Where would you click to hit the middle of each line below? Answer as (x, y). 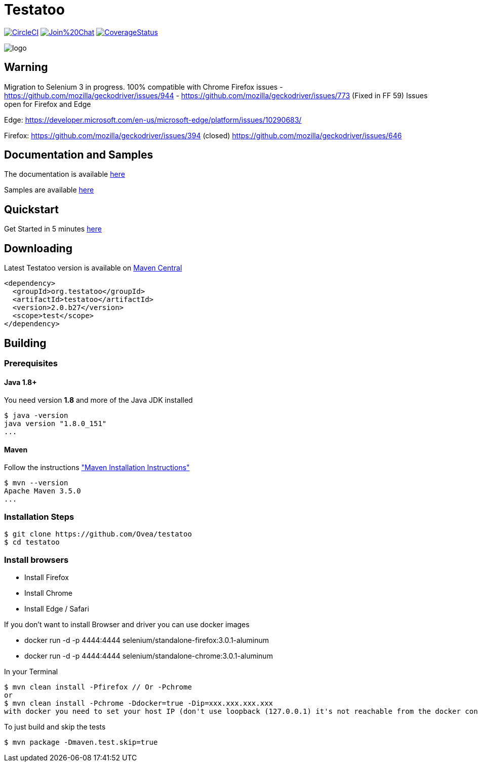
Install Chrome (49, 593)
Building (25, 343)
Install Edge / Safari (57, 608)
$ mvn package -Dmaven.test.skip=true (81, 742)
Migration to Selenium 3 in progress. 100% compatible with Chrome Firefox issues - (144, 87)
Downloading (38, 248)
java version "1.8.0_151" (55, 424)
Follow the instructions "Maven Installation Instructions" (97, 468)
